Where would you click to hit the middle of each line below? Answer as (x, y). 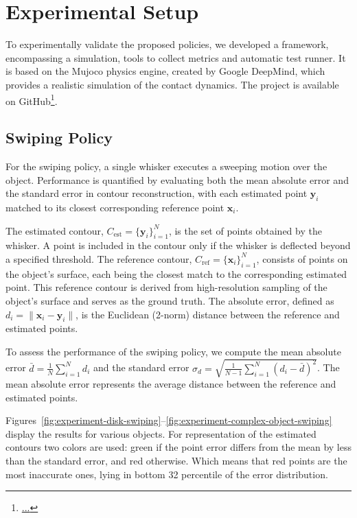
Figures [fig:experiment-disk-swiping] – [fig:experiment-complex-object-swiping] (169, 420)
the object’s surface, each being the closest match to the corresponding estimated (176, 273)
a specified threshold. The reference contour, (99, 258)
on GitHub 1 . (32, 99)
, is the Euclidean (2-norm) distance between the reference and (208, 314)
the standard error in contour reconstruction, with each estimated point (157, 193)
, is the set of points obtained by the (245, 230)
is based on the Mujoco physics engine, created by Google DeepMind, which (165, 71)
